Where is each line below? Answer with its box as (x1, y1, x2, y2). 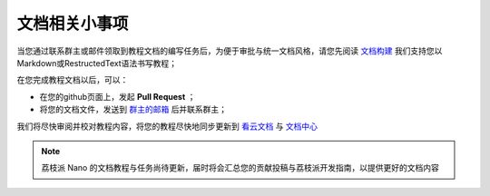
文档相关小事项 (16, 14, 129, 34)
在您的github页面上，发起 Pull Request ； (39, 91, 196, 102)
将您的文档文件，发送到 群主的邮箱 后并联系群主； (39, 104, 227, 115)
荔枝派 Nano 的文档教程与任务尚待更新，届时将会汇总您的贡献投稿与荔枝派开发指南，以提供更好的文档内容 (41, 162, 439, 173)
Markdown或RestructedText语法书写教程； (16, 57, 177, 68)
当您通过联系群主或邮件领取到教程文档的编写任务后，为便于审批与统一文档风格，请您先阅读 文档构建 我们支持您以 (16, 45, 443, 56)
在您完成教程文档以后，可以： (16, 74, 129, 85)
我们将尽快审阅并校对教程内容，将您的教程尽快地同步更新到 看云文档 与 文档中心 (16, 121, 318, 132)
